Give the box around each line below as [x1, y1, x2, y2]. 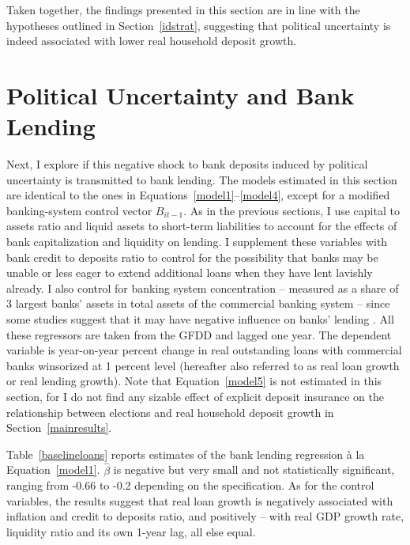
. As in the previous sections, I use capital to [183, 202, 400, 218]
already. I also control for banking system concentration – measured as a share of [6, 279, 399, 296]
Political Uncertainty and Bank [6, 78, 355, 111]
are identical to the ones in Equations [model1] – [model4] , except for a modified [6, 187, 390, 203]
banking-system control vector [6, 202, 152, 218]
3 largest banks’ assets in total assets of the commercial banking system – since [6, 295, 390, 312]
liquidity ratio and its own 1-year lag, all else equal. [6, 523, 256, 539]
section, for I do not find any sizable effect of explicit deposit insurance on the [6, 388, 384, 404]
